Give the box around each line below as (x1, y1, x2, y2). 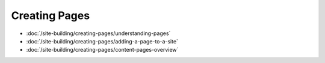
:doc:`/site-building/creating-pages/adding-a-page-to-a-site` (26, 37, 179, 45)
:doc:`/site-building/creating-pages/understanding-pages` (26, 30, 171, 37)
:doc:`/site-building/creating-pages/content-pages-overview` (26, 46, 179, 53)
